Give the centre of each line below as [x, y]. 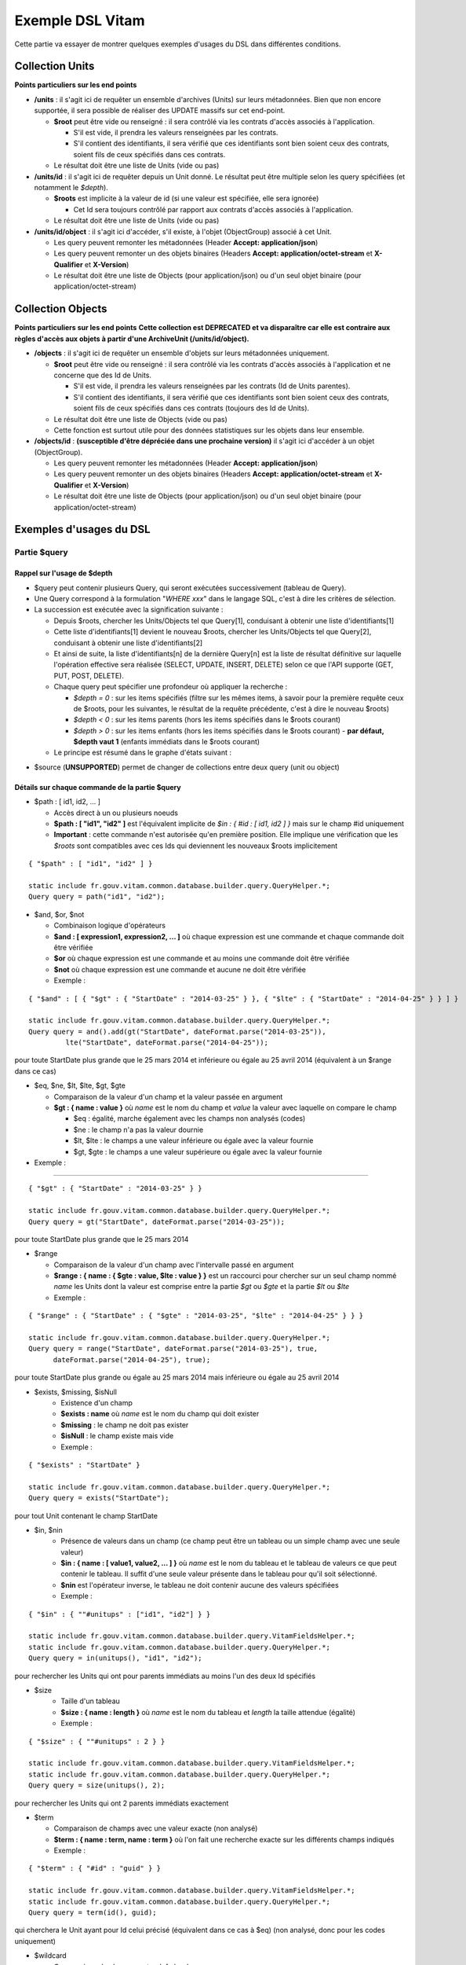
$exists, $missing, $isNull [76, 1392]
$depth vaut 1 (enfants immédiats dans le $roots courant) [167, 742]
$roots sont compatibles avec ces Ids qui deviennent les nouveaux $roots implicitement [196, 846]
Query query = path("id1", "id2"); [97, 897]
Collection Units [55, 66]
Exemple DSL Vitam [80, 20]
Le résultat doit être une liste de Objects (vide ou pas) [140, 419]
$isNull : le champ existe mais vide [117, 1436]
